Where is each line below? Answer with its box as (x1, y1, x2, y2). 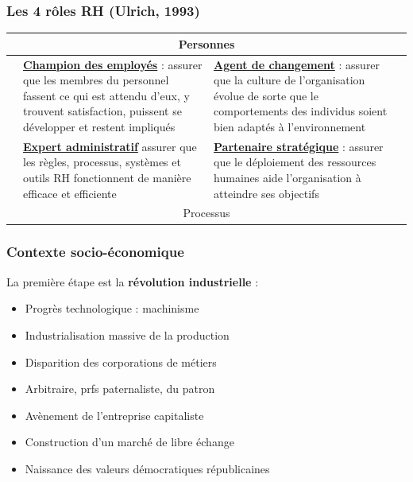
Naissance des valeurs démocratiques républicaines (25, 460, 270, 476)
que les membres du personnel (23, 72, 169, 88)
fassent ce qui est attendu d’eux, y (23, 87, 190, 103)
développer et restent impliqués (23, 118, 176, 134)
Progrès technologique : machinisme (25, 300, 199, 317)
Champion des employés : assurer (23, 56, 203, 72)
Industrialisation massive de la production (25, 326, 230, 343)
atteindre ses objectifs (214, 185, 319, 201)
